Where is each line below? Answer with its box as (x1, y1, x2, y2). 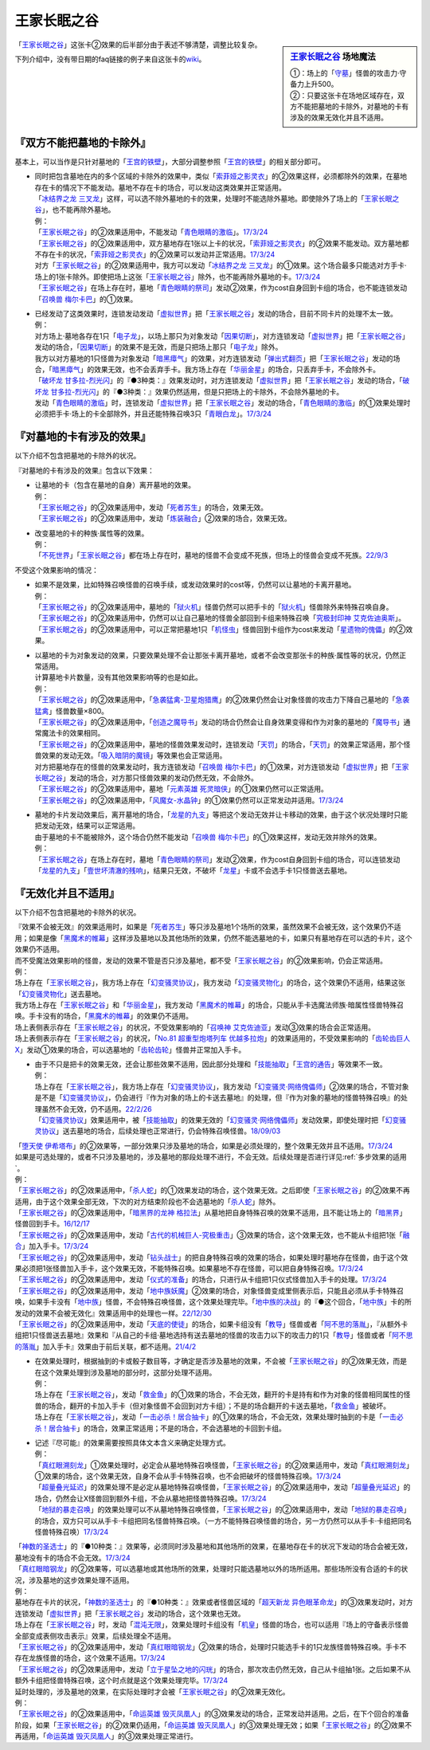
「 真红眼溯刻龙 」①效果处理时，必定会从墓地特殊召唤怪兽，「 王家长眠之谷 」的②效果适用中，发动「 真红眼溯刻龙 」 (34, 1460, 413, 1469)
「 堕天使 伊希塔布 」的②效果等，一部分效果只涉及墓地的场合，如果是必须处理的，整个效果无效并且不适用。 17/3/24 (14, 1140, 393, 1151)
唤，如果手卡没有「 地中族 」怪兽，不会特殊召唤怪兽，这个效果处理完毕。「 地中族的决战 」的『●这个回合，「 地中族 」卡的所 (14, 1297, 412, 1307)
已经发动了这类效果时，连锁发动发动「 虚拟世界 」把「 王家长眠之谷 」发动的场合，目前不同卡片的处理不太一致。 (34, 308, 397, 318)
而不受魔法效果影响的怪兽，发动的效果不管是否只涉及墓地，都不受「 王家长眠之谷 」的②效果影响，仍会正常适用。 (14, 955, 388, 965)
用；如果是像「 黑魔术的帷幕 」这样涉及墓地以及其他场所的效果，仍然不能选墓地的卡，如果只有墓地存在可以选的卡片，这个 (14, 933, 412, 943)
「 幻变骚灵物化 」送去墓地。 (14, 989, 106, 999)
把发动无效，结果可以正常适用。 (34, 821, 139, 830)
